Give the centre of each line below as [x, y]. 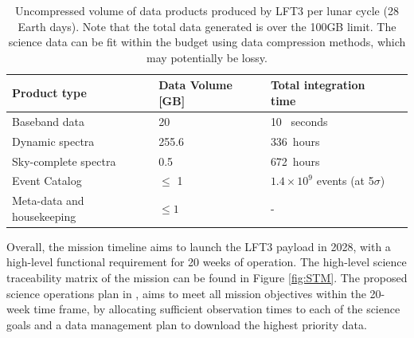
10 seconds [299, 121]
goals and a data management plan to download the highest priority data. [187, 324]
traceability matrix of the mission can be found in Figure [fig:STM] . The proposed [207, 278]
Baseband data [48, 121]
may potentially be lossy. [207, 57]
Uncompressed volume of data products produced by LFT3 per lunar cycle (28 [207, 10]
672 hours [295, 161]
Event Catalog [47, 181]
